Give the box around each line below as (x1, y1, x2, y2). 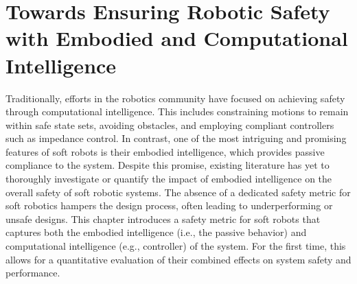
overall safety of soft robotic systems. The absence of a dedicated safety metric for (5, 185, 351, 199)
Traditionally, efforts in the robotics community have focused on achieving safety (5, 91, 345, 105)
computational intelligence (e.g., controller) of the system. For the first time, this (5, 239, 346, 253)
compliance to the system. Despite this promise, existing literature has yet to (5, 158, 330, 172)
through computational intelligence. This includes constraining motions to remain (5, 104, 349, 119)
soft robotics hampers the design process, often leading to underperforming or (5, 198, 333, 213)
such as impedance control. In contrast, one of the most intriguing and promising (5, 131, 347, 145)
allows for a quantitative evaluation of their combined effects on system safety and (5, 252, 352, 266)
